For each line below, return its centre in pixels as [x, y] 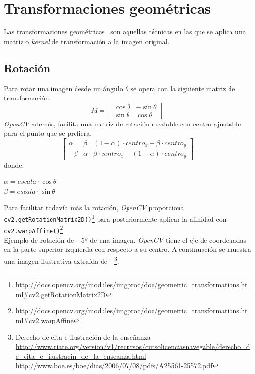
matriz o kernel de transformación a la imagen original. [87, 41]
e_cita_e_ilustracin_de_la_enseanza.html [81, 356]
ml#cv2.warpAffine [44, 320]
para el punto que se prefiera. [48, 133]
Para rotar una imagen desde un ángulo [64, 88]
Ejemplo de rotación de [39, 239]
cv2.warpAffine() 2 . [35, 229]
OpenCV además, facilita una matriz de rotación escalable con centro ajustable [123, 123]
